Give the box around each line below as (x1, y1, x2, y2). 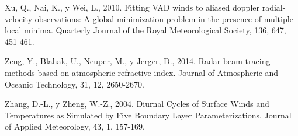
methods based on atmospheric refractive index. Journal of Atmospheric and (5, 66, 279, 78)
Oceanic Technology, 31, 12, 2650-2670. (5, 78, 144, 90)
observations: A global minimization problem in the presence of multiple (34, 12, 293, 25)
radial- (262, 1, 286, 13)
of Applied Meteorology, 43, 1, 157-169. (5, 120, 145, 132)
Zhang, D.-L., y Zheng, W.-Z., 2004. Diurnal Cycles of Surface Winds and (5, 97, 269, 110)
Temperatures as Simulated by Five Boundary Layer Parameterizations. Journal (5, 109, 292, 121)
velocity (5, 12, 33, 25)
